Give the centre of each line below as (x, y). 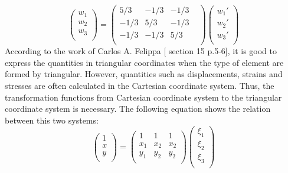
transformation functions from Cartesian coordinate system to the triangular (143, 97)
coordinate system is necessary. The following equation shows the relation (138, 109)
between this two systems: (52, 120)
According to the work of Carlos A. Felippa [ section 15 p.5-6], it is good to (141, 51)
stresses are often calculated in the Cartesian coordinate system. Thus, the (140, 85)
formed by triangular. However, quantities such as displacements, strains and (144, 74)
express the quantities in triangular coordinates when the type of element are (144, 62)
